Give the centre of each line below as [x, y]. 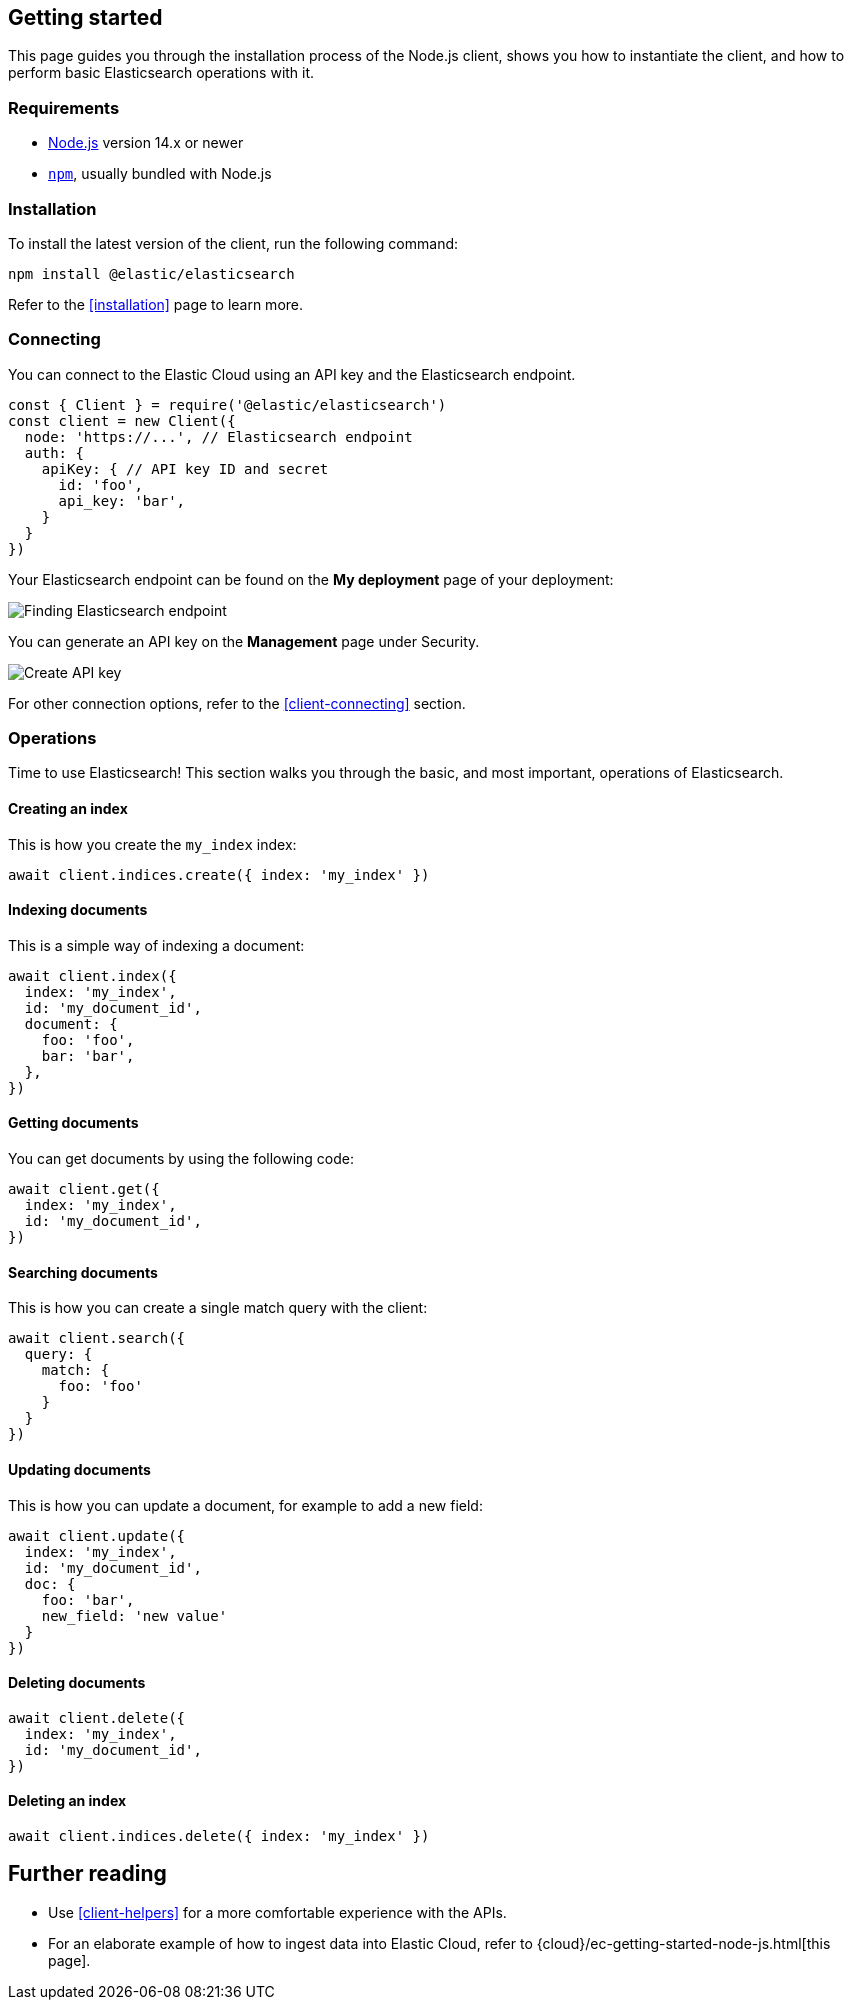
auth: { [54, 452]
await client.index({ [92, 975]
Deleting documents [77, 1683]
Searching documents [83, 1272]
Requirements [64, 107]
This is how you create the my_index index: [152, 844]
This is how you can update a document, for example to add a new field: [245, 1505]
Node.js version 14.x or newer [146, 143]
